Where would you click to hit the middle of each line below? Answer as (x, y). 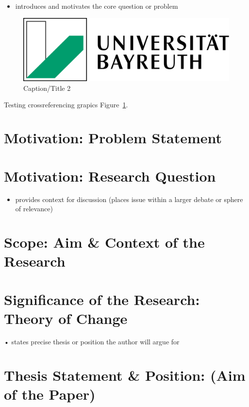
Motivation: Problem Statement (113, 138)
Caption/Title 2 (47, 88)
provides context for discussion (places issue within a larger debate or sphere (129, 199)
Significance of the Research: (102, 299)
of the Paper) (50, 394)
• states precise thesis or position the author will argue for (92, 341)
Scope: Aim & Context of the (104, 242)
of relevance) (34, 209)
